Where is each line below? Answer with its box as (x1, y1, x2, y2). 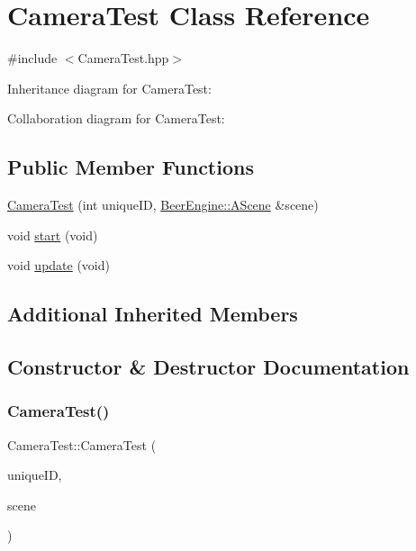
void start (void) (7, 225, 98, 244)
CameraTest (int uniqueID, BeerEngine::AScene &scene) (7, 195, 319, 214)
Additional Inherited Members (7, 300, 298, 328)
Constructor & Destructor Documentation (7, 353, 410, 381)
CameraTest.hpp (77, 49, 169, 68)
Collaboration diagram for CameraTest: (7, 109, 225, 128)
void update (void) (7, 256, 110, 275)
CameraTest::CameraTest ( (7, 435, 157, 454)
